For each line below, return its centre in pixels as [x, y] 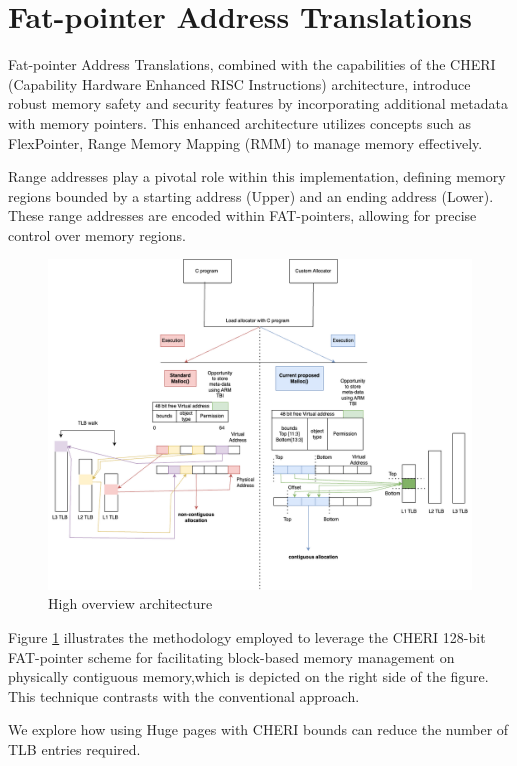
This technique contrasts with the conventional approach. [184, 695]
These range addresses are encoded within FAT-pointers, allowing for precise [242, 215]
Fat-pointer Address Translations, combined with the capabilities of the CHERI [252, 64]
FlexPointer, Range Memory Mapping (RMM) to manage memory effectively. [245, 142]
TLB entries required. [74, 749]
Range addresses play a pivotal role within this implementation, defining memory [257, 176]
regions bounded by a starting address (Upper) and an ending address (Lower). [251, 195]
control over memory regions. [97, 234]
